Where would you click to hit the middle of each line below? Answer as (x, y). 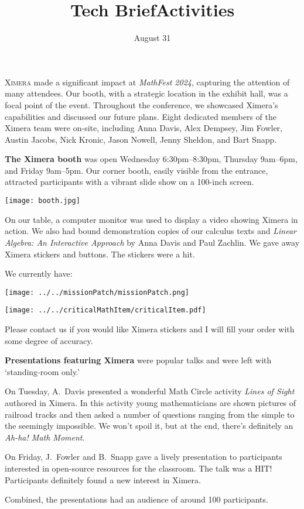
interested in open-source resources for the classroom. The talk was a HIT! (139, 468)
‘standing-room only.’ (42, 371)
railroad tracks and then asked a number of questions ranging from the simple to (150, 414)
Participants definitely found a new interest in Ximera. (103, 479)
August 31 (152, 38)
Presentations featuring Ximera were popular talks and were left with (138, 360)
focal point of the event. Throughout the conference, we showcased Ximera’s (141, 104)
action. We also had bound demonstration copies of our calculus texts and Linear (151, 231)
